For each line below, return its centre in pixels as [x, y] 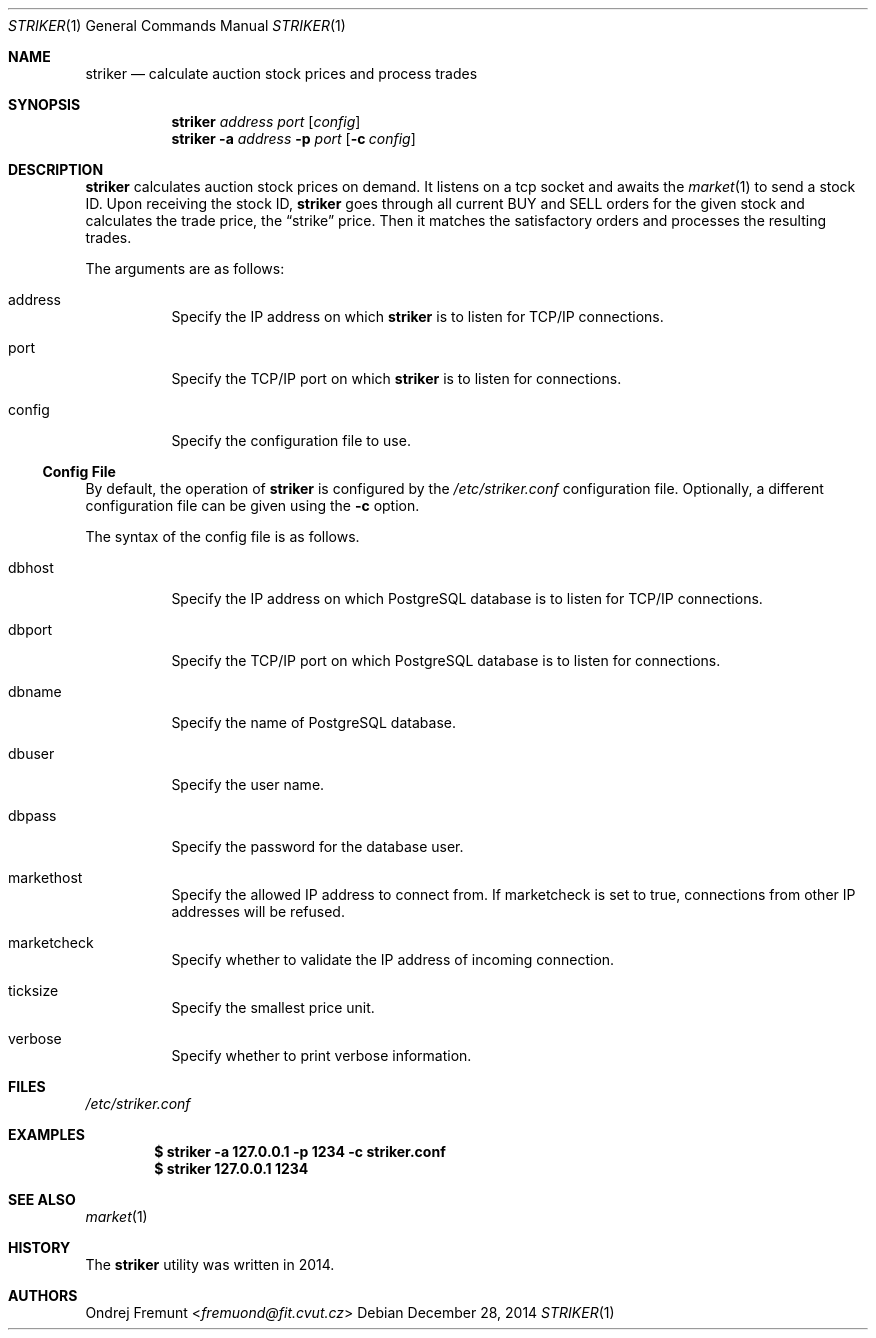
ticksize [33, 990]
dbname [35, 691]
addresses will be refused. [258, 911]
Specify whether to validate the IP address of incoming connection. [393, 959]
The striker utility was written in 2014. [210, 1264]
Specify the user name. [248, 784]
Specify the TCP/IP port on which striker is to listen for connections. [396, 378]
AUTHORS [43, 1295]
